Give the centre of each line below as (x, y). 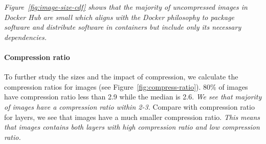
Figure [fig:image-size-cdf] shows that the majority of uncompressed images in (126, 7)
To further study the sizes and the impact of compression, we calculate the (121, 77)
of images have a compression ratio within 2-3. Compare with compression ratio (129, 106)
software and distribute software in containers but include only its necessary (123, 27)
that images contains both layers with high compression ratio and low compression (132, 127)
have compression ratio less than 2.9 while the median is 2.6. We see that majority (133, 97)
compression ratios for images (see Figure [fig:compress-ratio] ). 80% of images (126, 86)
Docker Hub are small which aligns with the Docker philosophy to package (119, 17)
